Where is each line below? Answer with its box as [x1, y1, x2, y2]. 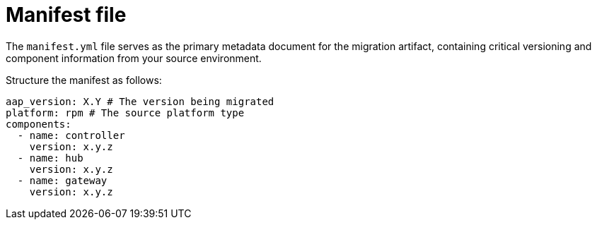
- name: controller [17, 129, 125, 141]
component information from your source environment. [6, 51, 262, 64]
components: [6, 118, 71, 130]
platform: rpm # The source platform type [6, 107, 245, 118]
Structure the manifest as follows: [6, 73, 162, 86]
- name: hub [17, 152, 83, 164]
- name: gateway [17, 174, 108, 186]
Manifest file [6, 3, 127, 27]
